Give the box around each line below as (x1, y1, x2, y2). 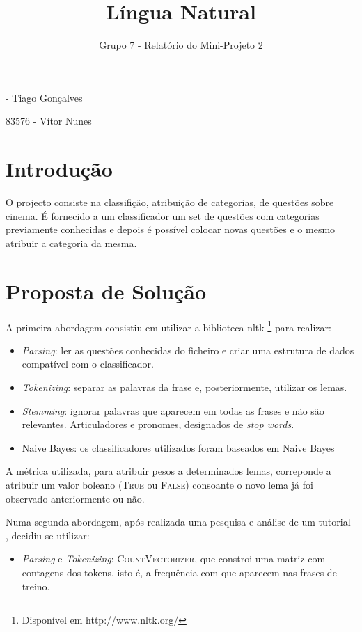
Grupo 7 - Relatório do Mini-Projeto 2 (99, 38, 263, 52)
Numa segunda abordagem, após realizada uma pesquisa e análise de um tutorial (6, 514, 351, 529)
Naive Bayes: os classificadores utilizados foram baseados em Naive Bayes (22, 440, 335, 455)
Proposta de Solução (6, 276, 207, 305)
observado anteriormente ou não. (6, 491, 145, 505)
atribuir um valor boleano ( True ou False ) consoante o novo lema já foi (6, 477, 313, 491)
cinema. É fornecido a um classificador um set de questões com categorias (6, 208, 320, 223)
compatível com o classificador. (22, 356, 154, 371)
